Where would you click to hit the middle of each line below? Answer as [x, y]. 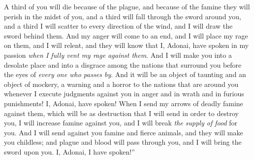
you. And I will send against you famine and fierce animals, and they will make [124, 132]
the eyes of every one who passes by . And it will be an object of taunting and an [125, 74]
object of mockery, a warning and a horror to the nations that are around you [121, 84]
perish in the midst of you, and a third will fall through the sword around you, [123, 16]
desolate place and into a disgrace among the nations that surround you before [123, 64]
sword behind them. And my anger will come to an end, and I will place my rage [126, 35]
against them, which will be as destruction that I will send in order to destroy [121, 113]
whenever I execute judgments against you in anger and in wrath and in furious [124, 94]
